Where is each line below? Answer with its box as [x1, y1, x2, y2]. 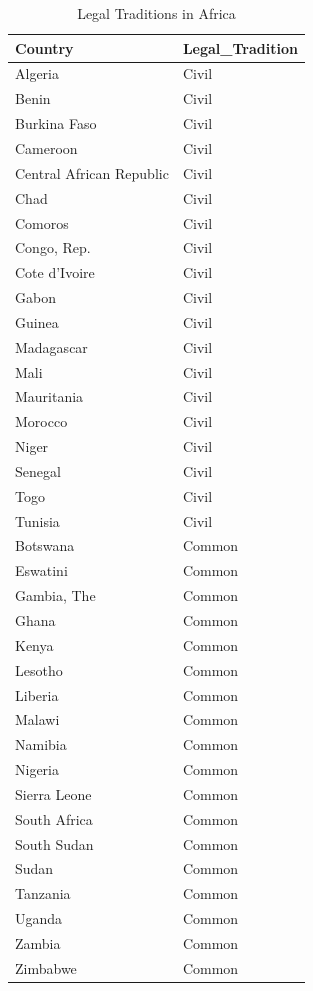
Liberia [15, 684, 59, 705]
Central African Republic [15, 162, 169, 183]
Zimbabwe [15, 957, 77, 978]
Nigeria [15, 759, 59, 780]
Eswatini [15, 560, 68, 581]
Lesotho [15, 659, 63, 680]
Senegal [15, 460, 61, 481]
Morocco [15, 411, 68, 432]
